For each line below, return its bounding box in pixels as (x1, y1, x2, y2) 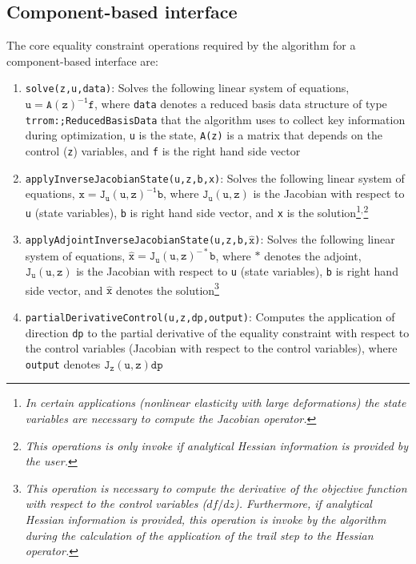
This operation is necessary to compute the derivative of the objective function (25, 479, 407, 496)
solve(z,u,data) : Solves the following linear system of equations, (25, 79, 350, 96)
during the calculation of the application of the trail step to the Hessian (25, 526, 374, 543)
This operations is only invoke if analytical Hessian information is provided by (25, 437, 409, 453)
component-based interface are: (6, 52, 158, 69)
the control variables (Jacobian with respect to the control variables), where (25, 340, 398, 357)
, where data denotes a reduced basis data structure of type (94, 95, 387, 112)
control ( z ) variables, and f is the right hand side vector (25, 143, 301, 159)
